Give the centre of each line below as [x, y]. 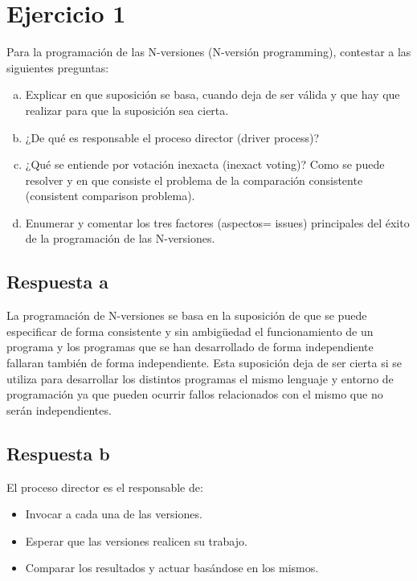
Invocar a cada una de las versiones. [114, 514]
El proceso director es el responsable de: [105, 487]
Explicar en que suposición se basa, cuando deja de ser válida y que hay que [213, 94]
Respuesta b [58, 453]
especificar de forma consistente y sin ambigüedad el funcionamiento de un [190, 331]
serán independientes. [59, 409]
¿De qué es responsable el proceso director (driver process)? [172, 137]
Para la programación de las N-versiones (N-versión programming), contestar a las [209, 52]
